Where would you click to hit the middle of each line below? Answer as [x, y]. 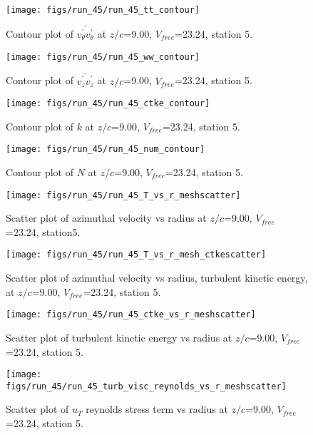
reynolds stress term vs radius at [157, 409]
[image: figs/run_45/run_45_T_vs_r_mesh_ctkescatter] [136, 255]
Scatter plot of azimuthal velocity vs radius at [106, 218]
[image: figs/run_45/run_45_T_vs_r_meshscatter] [123, 195]
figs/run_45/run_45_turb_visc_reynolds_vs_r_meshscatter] [146, 386]
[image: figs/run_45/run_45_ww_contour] [103, 57]
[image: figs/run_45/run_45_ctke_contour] [108, 104]
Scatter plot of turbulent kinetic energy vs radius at [119, 337]
